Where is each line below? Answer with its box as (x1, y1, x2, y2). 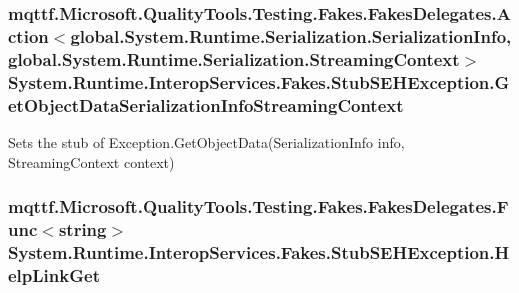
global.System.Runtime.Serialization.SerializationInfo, (70, 23, 512, 48)
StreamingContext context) (8, 151, 175, 172)
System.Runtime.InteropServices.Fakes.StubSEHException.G (8, 69, 510, 94)
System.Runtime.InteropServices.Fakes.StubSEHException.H (8, 239, 510, 264)
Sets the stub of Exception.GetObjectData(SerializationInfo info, (8, 131, 405, 152)
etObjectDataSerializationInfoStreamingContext (8, 92, 404, 117)
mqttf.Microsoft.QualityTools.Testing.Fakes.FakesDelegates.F (8, 194, 509, 219)
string (58, 216, 107, 241)
